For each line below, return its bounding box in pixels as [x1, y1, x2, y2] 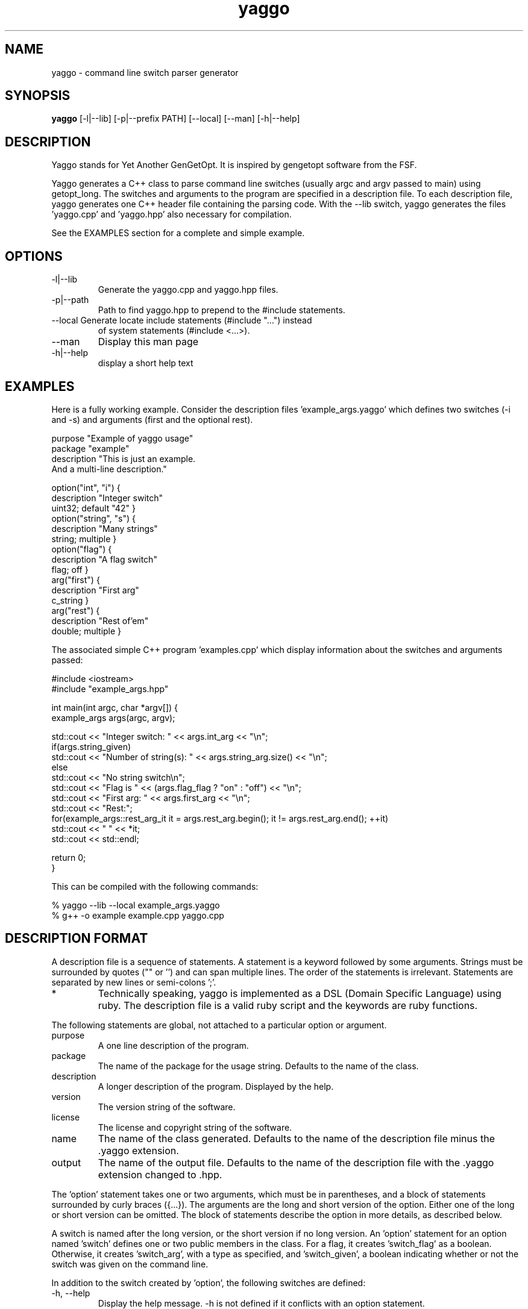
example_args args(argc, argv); [51, 712, 175, 723]
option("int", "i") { [51, 482, 121, 493]
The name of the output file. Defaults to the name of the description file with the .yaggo [98, 1156, 494, 1169]
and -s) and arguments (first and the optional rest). [51, 414, 253, 425]
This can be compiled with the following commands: [51, 881, 259, 892]
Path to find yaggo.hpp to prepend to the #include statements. [98, 305, 345, 316]
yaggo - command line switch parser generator [51, 67, 239, 78]
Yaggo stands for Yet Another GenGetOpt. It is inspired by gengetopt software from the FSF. [51, 160, 417, 170]
